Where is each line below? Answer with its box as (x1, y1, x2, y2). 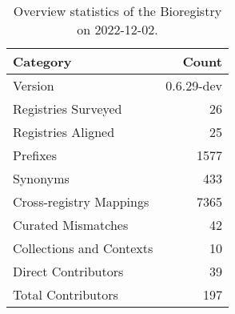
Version (13, 76, 54, 95)
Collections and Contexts (13, 239, 153, 257)
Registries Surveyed (13, 99, 122, 118)
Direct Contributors (13, 262, 124, 280)
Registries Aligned (13, 123, 115, 141)
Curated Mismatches (13, 215, 129, 234)
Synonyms (13, 169, 70, 187)
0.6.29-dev (165, 76, 222, 95)
